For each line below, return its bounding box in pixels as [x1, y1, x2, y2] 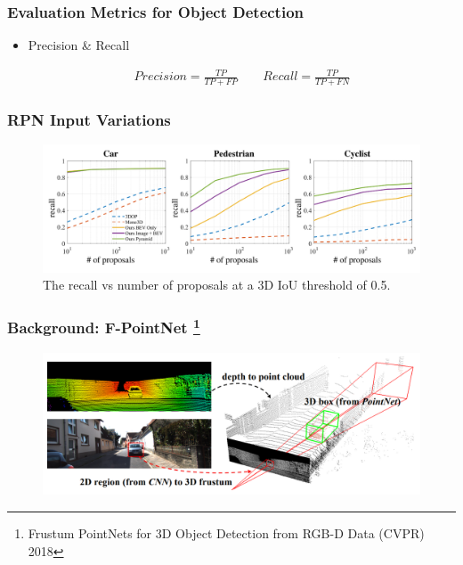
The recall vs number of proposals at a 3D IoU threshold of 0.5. [43, 275, 391, 294]
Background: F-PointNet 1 [7, 314, 200, 339]
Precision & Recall [28, 36, 130, 54]
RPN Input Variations [7, 109, 171, 131]
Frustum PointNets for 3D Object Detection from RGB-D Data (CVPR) [28, 523, 425, 542]
